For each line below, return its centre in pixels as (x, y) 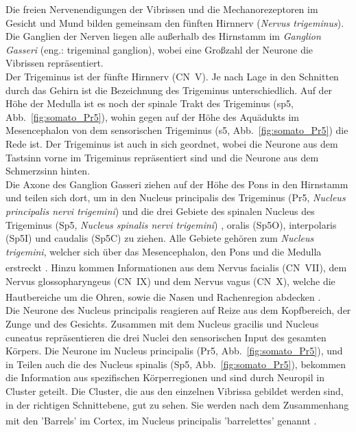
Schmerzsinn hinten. (48, 171)
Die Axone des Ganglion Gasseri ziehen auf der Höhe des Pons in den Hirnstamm (177, 184)
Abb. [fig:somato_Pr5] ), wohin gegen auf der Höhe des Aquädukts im (152, 116)
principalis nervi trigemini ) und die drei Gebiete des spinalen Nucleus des (160, 211)
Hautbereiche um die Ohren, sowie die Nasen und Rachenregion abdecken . (163, 296)
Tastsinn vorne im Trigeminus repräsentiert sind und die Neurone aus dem (162, 157)
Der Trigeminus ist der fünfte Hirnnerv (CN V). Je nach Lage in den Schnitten (172, 76)
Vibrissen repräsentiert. (55, 63)
